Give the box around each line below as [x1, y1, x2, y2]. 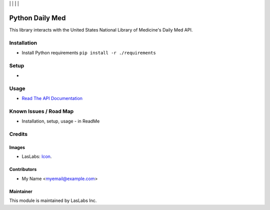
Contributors [9, 166, 37, 172]
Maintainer [9, 188, 32, 194]
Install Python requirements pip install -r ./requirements [21, 50, 156, 56]
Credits [9, 130, 27, 137]
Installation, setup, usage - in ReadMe [21, 118, 100, 124]
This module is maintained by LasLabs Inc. [9, 197, 97, 203]
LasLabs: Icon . [21, 153, 52, 159]
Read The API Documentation [21, 95, 82, 101]
